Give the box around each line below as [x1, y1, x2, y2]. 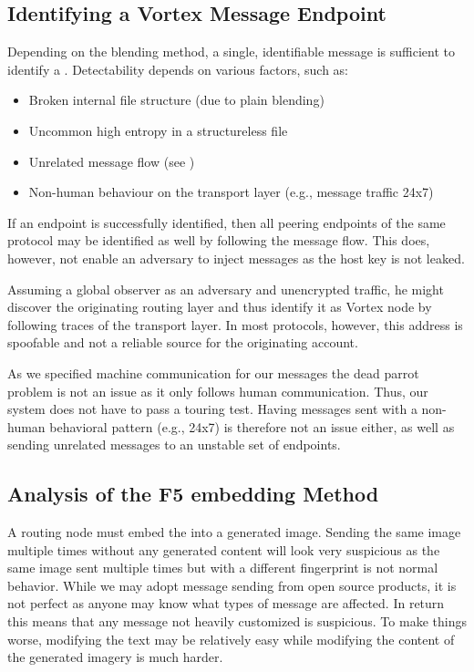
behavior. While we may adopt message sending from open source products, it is [7, 575, 457, 594]
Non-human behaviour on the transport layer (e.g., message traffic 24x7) [28, 182, 434, 202]
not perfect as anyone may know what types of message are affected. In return [7, 594, 445, 613]
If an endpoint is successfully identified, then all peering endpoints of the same [7, 212, 446, 232]
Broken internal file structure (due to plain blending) [28, 90, 325, 109]
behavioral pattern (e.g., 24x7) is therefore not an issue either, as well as [49, 417, 455, 436]
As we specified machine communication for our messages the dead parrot [7, 363, 419, 382]
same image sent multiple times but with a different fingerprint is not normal [7, 558, 438, 577]
